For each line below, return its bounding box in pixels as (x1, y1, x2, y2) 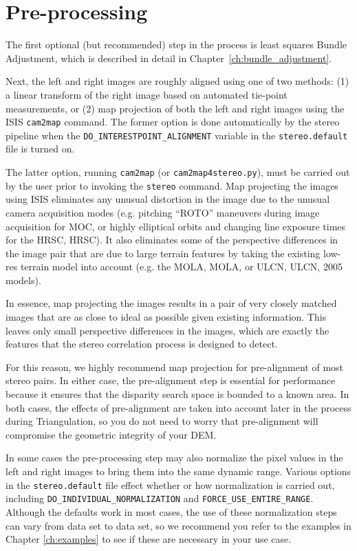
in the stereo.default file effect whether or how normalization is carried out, (6, 477, 335, 492)
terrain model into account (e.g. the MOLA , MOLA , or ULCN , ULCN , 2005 (20, 259, 343, 274)
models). (6, 272, 41, 287)
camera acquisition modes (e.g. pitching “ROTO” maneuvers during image (6, 205, 320, 219)
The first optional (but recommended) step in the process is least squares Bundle (6, 37, 347, 52)
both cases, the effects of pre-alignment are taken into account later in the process (6, 400, 351, 414)
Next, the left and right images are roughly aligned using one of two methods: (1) (6, 74, 349, 88)
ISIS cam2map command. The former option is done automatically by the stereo (6, 114, 340, 129)
